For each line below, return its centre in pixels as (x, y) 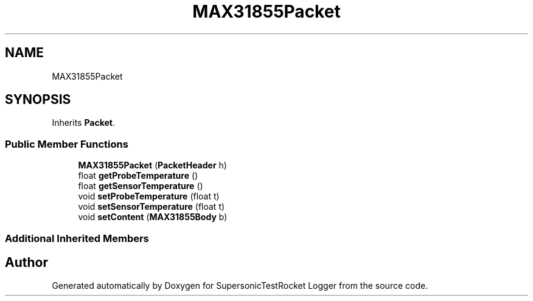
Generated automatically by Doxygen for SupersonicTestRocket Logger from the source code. (240, 286)
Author (26, 262)
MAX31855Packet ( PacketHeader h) (152, 165)
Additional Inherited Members (77, 238)
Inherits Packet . (84, 123)
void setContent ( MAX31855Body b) (153, 217)
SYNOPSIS (38, 100)
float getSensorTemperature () (141, 186)
